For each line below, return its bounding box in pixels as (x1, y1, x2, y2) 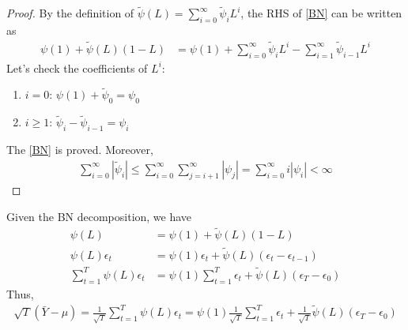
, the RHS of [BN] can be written (240, 5, 402, 21)
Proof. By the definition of (6, 5, 134, 21)
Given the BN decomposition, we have (6, 208, 192, 224)
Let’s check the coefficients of (6, 59, 148, 76)
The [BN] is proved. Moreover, (6, 141, 153, 158)
